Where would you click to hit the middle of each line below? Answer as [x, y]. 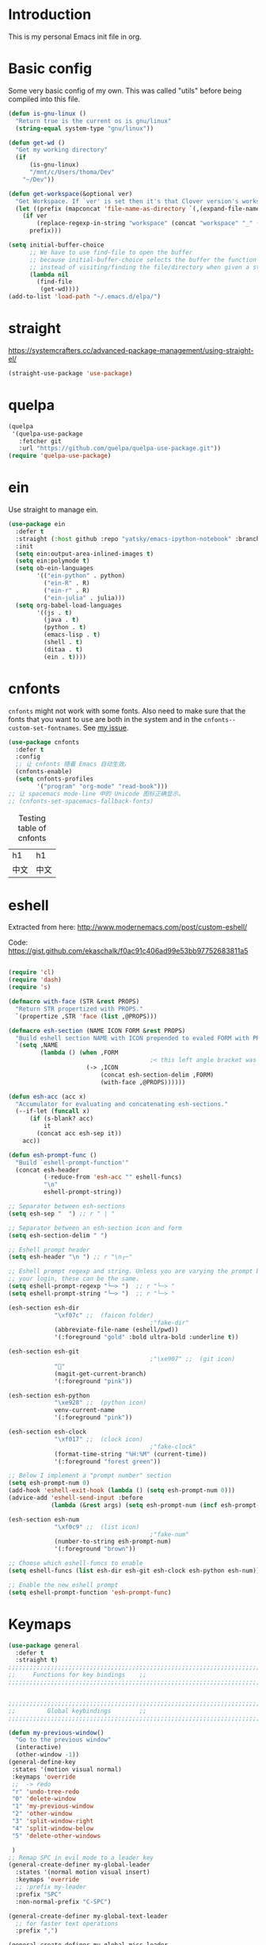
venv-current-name [84, 1410]
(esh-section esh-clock [47, 1432]
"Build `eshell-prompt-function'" [72, 1162]
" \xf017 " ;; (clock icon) [99, 1439]
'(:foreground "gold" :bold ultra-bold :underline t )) [146, 1337]
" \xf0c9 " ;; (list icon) [97, 1527]
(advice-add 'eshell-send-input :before [76, 1498]
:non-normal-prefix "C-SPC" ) [63, 1901]
